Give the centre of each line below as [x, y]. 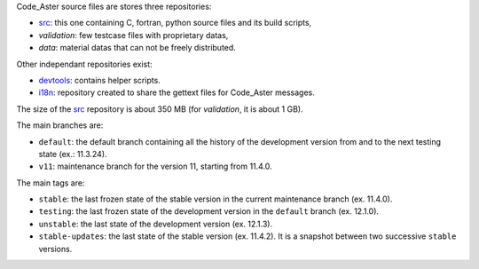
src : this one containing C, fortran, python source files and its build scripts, [175, 23]
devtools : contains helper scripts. [100, 80]
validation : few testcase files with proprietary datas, [133, 35]
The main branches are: [60, 125]
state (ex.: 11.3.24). [73, 154]
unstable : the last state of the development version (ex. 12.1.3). [156, 224]
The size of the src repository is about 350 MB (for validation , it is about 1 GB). [160, 109]
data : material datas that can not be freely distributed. [137, 48]
